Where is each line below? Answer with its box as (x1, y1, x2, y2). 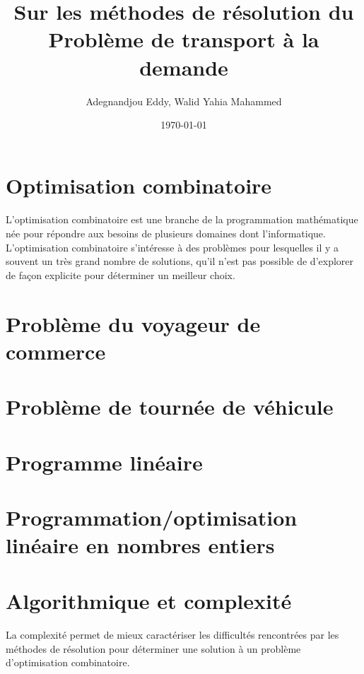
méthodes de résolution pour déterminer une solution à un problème (6, 641, 301, 656)
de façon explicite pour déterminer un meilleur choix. (6, 267, 235, 282)
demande (139, 52, 228, 81)
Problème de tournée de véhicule (6, 392, 334, 421)
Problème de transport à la (48, 25, 319, 54)
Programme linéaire (6, 447, 203, 476)
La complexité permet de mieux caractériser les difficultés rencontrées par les (6, 627, 339, 642)
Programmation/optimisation (6, 502, 298, 531)
